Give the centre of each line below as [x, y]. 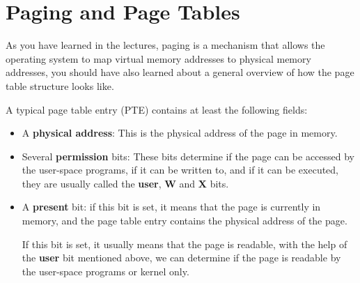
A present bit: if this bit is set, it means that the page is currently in [171, 207]
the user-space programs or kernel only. [105, 271]
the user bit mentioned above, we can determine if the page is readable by [181, 258]
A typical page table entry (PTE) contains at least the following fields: [157, 109]
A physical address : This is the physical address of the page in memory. [180, 133]
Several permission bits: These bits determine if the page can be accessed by [188, 156]
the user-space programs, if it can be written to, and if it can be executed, [180, 170]
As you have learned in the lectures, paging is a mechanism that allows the [165, 45]
